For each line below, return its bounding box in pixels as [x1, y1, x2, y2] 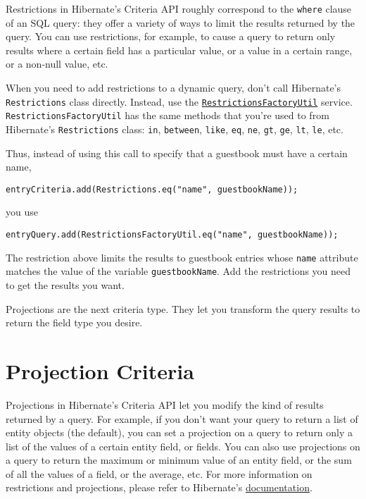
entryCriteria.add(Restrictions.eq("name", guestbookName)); [6, 184, 298, 195]
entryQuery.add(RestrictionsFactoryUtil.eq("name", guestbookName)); [6, 230, 339, 240]
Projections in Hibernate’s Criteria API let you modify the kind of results [6, 397, 324, 412]
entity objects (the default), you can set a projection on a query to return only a [6, 425, 353, 440]
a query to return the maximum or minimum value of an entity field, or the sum [6, 452, 352, 467]
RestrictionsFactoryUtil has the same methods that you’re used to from [6, 108, 329, 123]
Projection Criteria [6, 356, 194, 385]
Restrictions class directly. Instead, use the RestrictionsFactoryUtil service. [6, 94, 353, 109]
